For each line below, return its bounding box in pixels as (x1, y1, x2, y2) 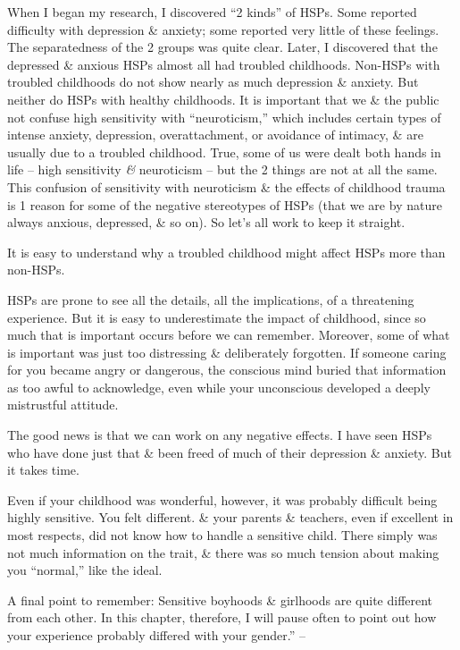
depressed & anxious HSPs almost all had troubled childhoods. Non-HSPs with (7, 55, 440, 73)
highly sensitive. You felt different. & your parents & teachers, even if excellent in (7, 508, 454, 527)
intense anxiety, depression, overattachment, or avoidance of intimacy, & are (7, 125, 423, 144)
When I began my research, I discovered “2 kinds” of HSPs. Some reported (7, 3, 417, 21)
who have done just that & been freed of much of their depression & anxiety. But (7, 443, 452, 461)
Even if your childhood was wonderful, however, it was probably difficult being (7, 490, 438, 509)
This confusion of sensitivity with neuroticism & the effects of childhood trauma (7, 177, 446, 196)
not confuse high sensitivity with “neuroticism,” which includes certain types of (7, 107, 441, 126)
